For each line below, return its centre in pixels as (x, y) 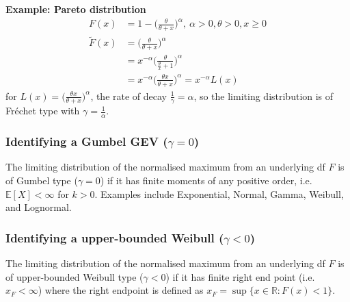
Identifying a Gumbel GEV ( (87, 141)
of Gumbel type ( (42, 180)
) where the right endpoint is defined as (121, 290)
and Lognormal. (39, 207)
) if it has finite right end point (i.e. (240, 276)
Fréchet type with (43, 111)
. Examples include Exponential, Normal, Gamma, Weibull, (219, 193)
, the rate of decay (129, 96)
